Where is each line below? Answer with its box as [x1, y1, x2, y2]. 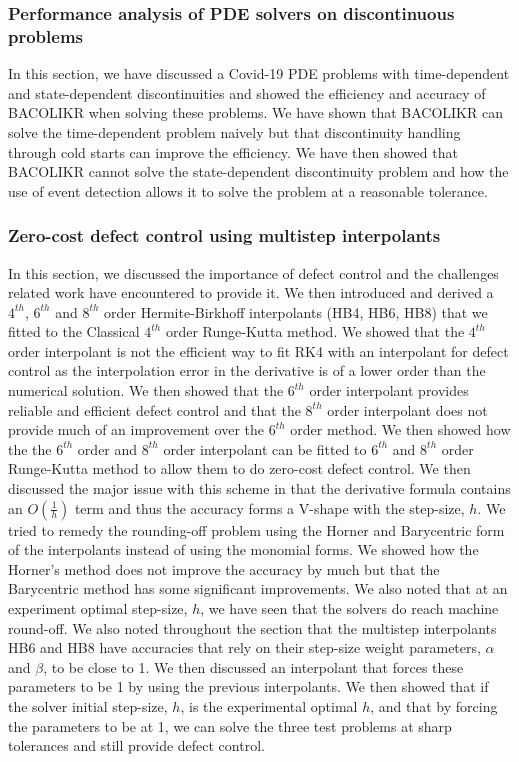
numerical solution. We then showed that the [8, 380, 284, 401]
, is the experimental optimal [180, 695, 358, 716]
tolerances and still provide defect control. [8, 735, 265, 756]
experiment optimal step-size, [8, 598, 188, 619]
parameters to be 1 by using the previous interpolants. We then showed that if [8, 676, 489, 697]
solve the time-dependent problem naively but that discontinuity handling [8, 121, 461, 142]
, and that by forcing [370, 695, 498, 716]
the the [8, 438, 52, 459]
